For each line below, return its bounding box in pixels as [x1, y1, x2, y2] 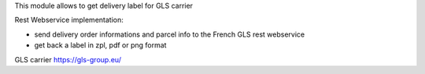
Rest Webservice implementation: [14, 16, 124, 25]
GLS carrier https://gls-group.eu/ [14, 55, 122, 64]
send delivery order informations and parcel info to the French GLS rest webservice [34, 30, 305, 39]
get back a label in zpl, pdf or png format [34, 41, 167, 50]
